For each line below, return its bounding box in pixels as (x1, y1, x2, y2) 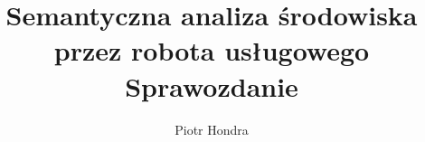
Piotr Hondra (175, 119, 249, 138)
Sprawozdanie (125, 67, 298, 104)
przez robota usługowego (53, 32, 370, 69)
